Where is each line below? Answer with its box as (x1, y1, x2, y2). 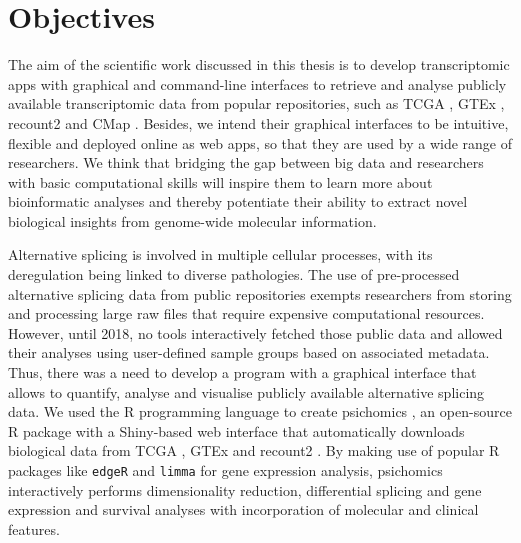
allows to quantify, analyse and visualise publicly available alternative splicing (8, 381, 485, 402)
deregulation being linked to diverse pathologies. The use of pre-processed (8, 264, 460, 285)
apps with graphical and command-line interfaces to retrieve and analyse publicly (8, 73, 507, 94)
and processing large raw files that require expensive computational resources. (8, 303, 485, 324)
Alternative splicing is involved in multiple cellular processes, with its (8, 244, 433, 265)
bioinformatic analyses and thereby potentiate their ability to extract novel (8, 191, 468, 212)
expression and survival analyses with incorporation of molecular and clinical (8, 499, 479, 520)
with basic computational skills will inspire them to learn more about (8, 171, 433, 192)
